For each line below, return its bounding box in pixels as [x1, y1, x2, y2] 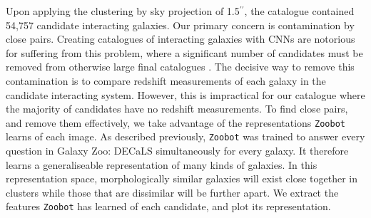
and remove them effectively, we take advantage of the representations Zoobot [6, 115, 345, 130]
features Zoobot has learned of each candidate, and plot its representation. [6, 199, 331, 214]
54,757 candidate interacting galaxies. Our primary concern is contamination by [6, 17, 355, 32]
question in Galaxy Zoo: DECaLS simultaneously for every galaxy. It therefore [6, 143, 349, 158]
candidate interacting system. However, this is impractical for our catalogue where [6, 87, 365, 102]
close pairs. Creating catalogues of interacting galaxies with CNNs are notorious [6, 31, 355, 46]
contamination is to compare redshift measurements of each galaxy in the [6, 73, 326, 88]
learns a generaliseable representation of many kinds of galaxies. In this [6, 157, 317, 172]
